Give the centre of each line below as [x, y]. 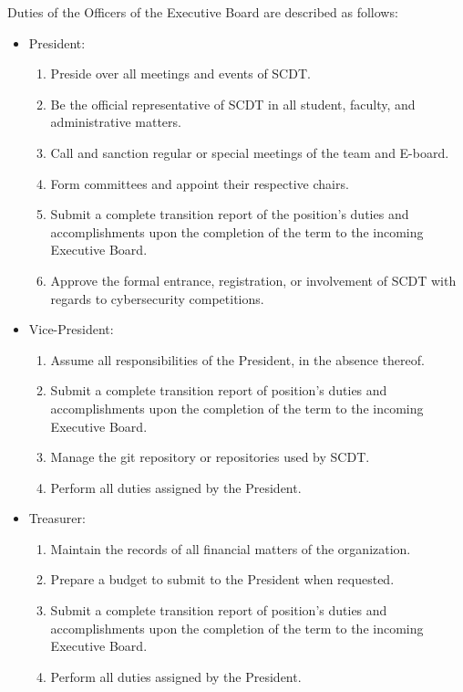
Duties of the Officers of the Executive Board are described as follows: [203, 12]
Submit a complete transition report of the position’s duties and [230, 214]
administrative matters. [116, 122]
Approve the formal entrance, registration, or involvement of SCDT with [253, 280]
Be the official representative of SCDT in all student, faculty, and [233, 104]
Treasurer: [57, 518]
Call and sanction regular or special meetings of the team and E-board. [250, 152]
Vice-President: [71, 329]
